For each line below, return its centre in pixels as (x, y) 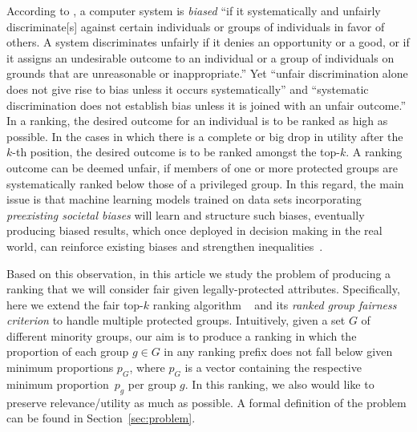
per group (152, 384)
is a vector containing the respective (273, 367)
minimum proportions (60, 367)
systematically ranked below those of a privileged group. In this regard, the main (205, 183)
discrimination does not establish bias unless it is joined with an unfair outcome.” (206, 105)
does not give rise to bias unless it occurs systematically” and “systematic (188, 89)
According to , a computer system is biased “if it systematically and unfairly (194, 10)
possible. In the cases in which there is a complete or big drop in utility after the (205, 136)
